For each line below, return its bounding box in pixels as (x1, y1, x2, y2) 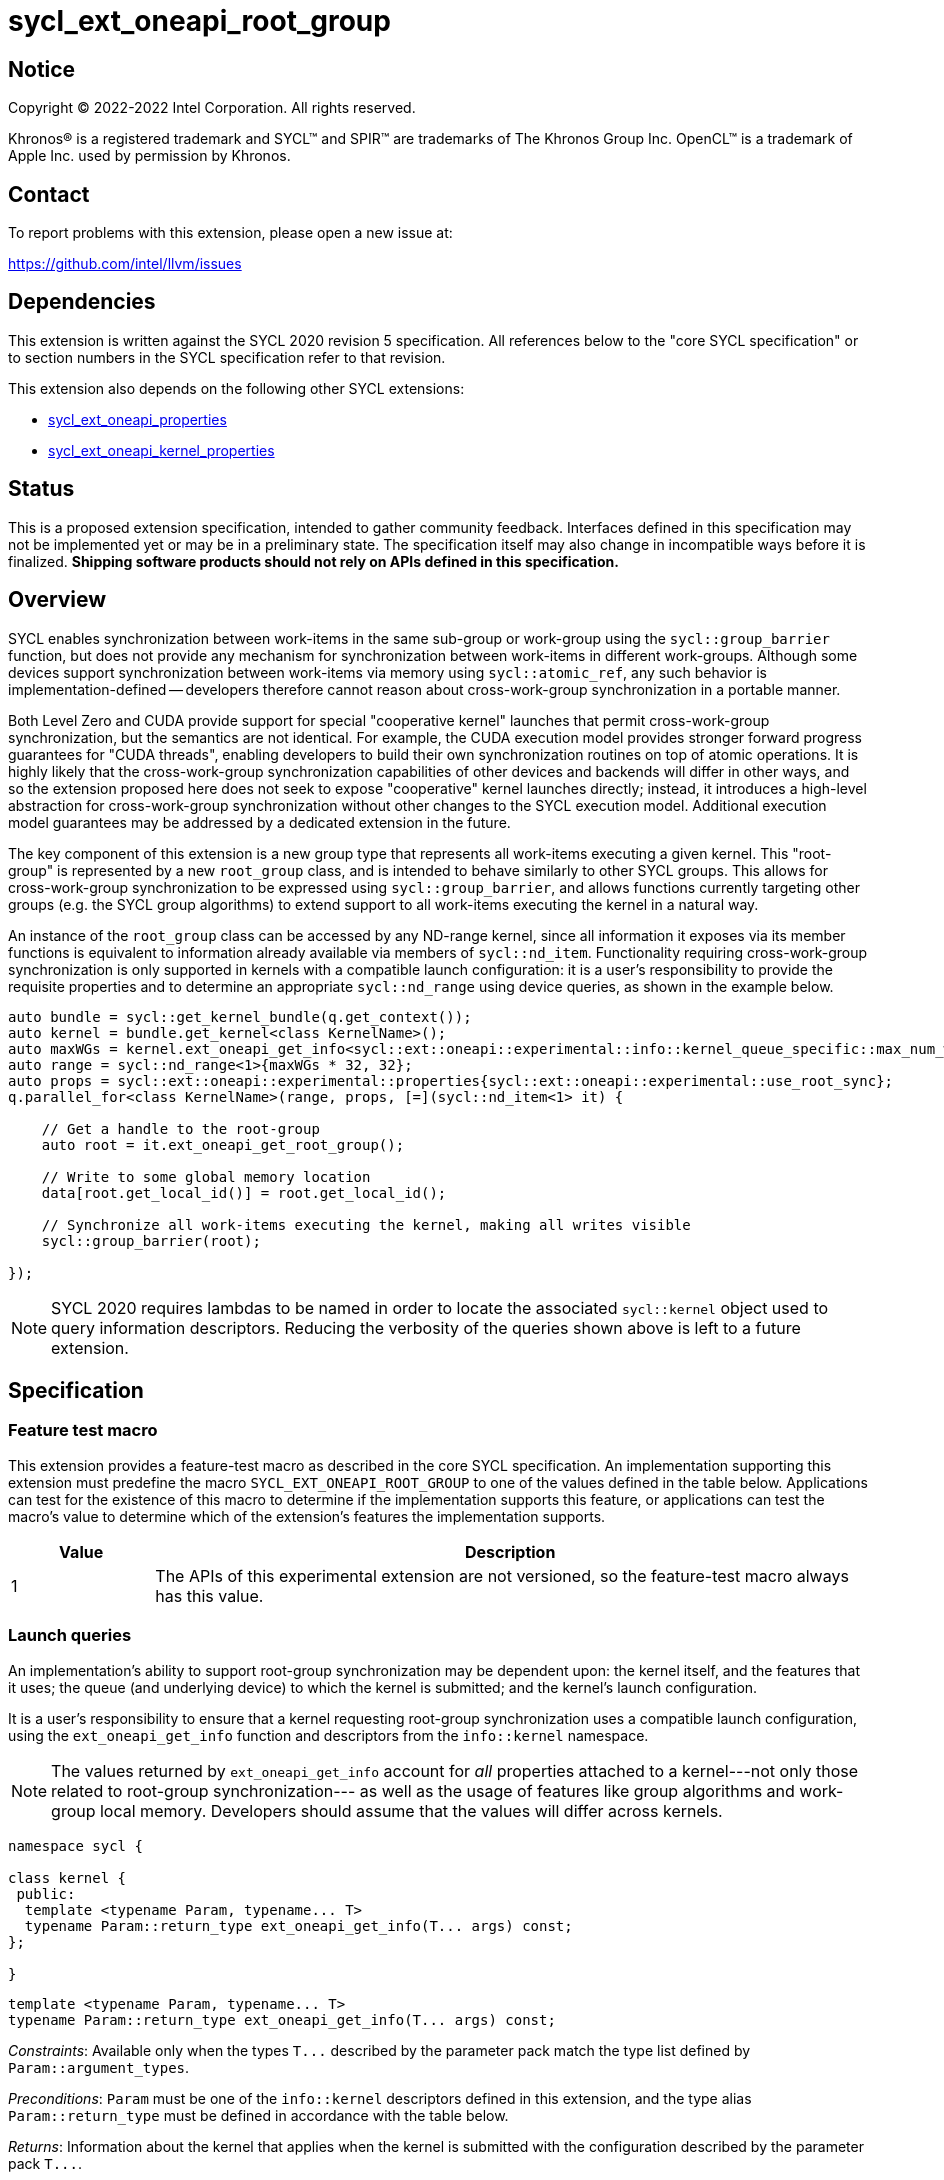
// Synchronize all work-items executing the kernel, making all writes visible (41, 1216, 691, 1233)
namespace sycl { (8, 1837, 143, 1854)
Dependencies (8, 289, 156, 315)
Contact (8, 181, 90, 207)
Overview (8, 587, 107, 613)
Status (8, 476, 75, 502)
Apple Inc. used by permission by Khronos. (8, 147, 291, 165)
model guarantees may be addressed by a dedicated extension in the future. (8, 813, 511, 831)
